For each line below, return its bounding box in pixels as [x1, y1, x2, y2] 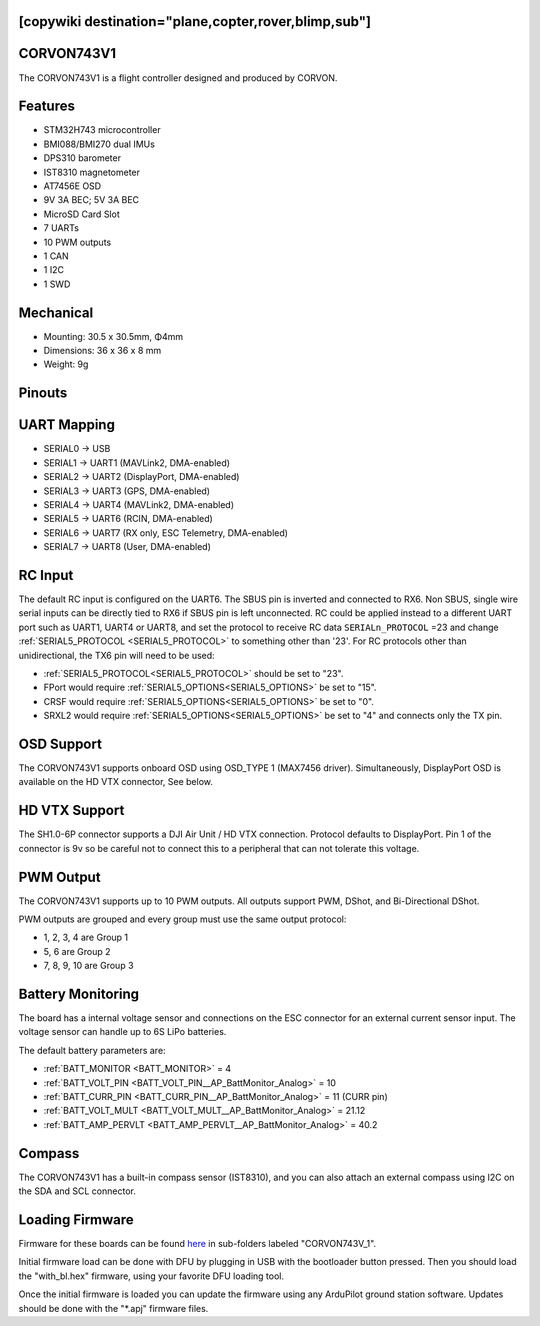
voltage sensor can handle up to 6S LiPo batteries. [18, 1026, 227, 1038]
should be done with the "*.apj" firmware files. [18, 1302, 209, 1314]
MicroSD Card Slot [43, 208, 120, 220]
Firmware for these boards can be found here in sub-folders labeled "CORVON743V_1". [18, 1238, 377, 1250]
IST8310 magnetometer [43, 166, 140, 178]
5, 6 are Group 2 [43, 945, 111, 957]
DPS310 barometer [43, 152, 122, 164]
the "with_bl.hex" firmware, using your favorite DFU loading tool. [18, 1270, 285, 1282]
